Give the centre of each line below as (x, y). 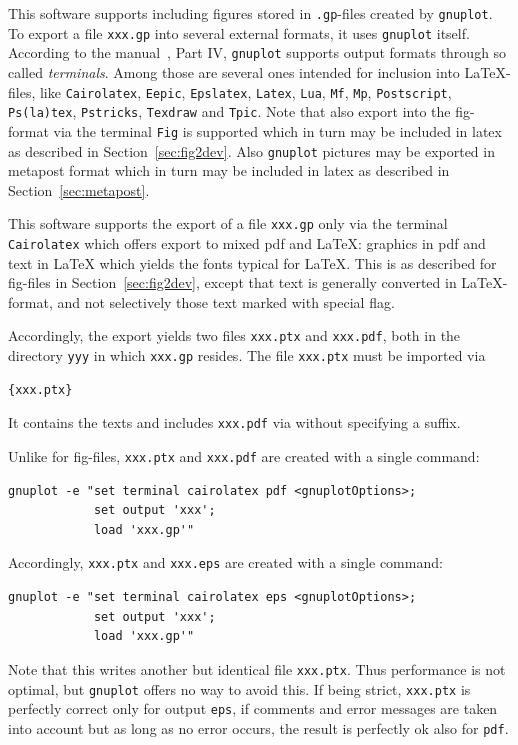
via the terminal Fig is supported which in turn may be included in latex (277, 130)
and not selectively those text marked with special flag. (226, 301)
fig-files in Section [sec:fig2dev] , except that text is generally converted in (232, 282)
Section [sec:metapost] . (79, 189)
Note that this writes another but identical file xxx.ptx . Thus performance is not (257, 668)
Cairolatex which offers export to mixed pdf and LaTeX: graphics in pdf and (247, 243)
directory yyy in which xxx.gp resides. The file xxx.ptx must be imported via (247, 355)
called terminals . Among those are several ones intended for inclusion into (234, 71)
